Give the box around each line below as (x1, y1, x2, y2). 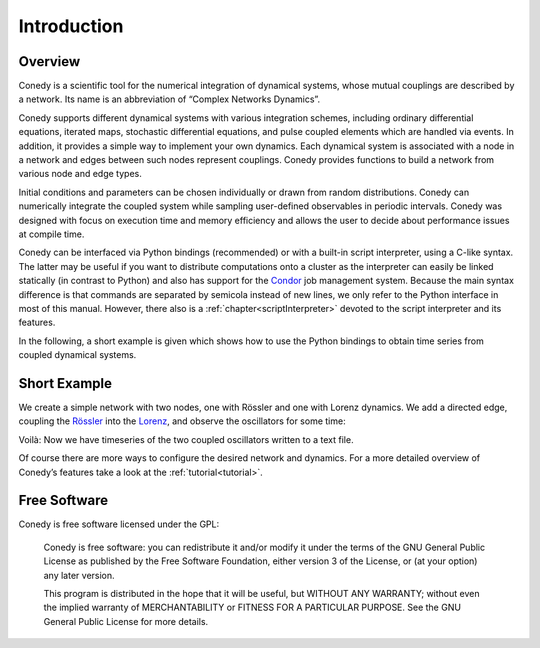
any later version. (43, 569, 115, 581)
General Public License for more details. (43, 615, 209, 627)
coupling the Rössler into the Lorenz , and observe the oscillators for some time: (18, 415, 346, 427)
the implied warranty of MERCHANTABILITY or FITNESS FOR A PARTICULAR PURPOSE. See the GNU (43, 601, 462, 614)
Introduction (18, 15, 124, 37)
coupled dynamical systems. (18, 349, 137, 361)
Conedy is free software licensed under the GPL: (18, 518, 220, 530)
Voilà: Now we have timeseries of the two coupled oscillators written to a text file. (18, 433, 354, 445)
